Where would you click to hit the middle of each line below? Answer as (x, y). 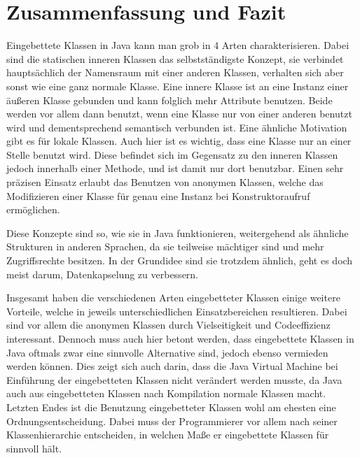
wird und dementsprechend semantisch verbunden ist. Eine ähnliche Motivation (177, 127)
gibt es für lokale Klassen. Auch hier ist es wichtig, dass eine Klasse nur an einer (179, 141)
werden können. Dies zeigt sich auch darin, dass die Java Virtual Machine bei (172, 366)
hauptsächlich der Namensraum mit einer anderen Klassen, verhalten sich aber (175, 72)
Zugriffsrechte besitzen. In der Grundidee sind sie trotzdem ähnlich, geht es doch (180, 260)
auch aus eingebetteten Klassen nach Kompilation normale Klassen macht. (166, 393)
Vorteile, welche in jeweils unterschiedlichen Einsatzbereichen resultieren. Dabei (177, 311)
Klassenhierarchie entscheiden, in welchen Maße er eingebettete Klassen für (168, 435)
